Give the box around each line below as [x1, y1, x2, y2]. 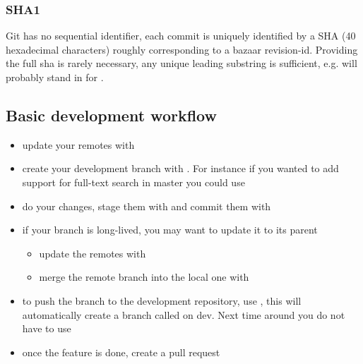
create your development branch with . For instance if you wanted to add [22, 161, 339, 176]
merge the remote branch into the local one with [39, 269, 249, 284]
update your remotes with [22, 137, 135, 152]
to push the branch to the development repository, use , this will [22, 293, 302, 308]
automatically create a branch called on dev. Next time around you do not [22, 307, 345, 322]
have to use [22, 321, 71, 336]
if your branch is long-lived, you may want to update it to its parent [22, 222, 318, 237]
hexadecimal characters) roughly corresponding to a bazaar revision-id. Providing [6, 42, 358, 56]
